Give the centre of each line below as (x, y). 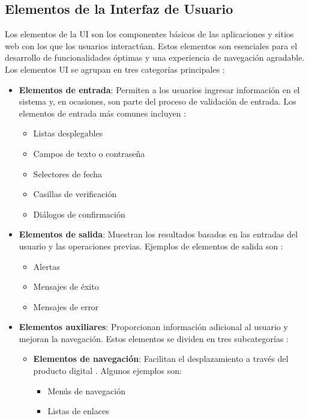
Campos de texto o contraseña (89, 153)
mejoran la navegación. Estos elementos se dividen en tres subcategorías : (154, 338)
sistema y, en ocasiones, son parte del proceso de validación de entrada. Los (157, 101)
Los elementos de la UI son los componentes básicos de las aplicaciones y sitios (149, 34)
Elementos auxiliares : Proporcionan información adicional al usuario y (153, 327)
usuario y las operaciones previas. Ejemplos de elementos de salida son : (151, 246)
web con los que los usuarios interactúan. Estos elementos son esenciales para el (151, 45)
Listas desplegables (68, 133)
